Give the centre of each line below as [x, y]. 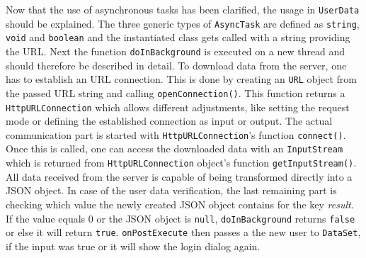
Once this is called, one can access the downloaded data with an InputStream [175, 148]
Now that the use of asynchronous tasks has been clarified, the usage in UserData [183, 9]
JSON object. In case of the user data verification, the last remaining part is [171, 190]
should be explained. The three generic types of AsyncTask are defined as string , [183, 23]
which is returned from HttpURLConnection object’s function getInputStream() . [181, 163]
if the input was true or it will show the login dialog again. [133, 246]
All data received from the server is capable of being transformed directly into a [179, 176]
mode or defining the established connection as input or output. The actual [169, 121]
